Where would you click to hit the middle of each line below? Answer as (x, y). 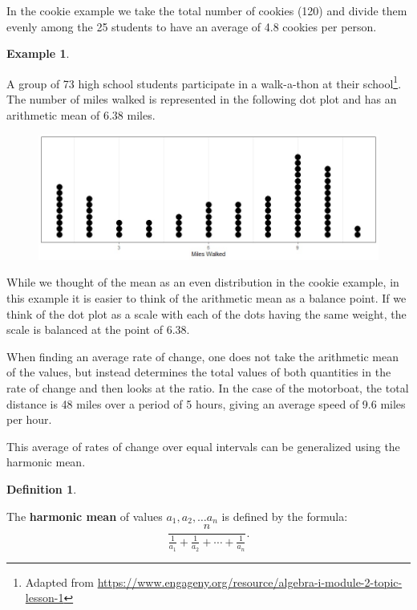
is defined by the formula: (285, 516)
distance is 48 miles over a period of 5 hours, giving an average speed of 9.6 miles (206, 403)
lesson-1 (45, 598)
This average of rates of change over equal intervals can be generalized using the (203, 446)
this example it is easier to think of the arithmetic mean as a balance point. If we (206, 298)
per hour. (29, 419)
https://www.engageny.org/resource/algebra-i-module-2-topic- (250, 582)
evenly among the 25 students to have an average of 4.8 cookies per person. (192, 26)
